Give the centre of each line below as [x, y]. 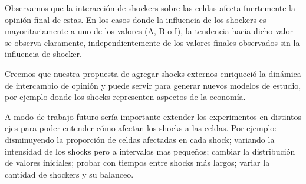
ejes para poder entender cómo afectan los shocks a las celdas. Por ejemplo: [141, 128]
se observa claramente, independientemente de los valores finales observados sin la [152, 42]
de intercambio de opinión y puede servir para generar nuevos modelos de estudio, [153, 85]
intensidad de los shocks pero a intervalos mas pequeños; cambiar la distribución [150, 151]
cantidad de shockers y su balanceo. [69, 174]
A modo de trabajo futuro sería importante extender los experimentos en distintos [153, 116]
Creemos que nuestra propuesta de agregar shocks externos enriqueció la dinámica [153, 73]
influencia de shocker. [43, 54]
